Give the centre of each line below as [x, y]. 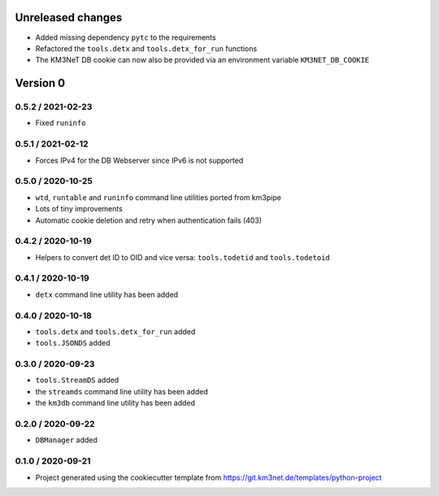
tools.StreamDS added [77, 380]
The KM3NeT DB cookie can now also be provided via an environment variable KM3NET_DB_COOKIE [202, 60]
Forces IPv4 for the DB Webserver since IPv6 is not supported [139, 160]
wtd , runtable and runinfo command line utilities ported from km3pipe [159, 197]
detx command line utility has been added [107, 294]
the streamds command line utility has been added [122, 391]
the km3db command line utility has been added [115, 403]
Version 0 [40, 83]
